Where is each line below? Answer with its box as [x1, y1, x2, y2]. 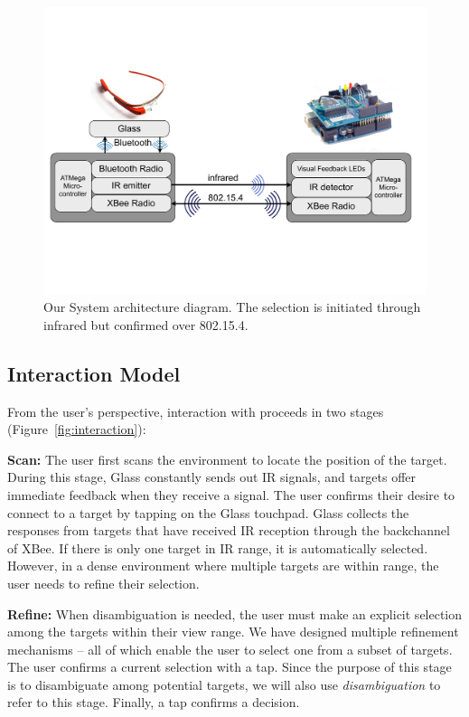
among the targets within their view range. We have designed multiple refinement [7, 622, 459, 641]
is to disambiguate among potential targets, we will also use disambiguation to [7, 675, 441, 693]
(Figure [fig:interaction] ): [7, 420, 146, 439]
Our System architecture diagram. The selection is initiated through [43, 297, 421, 316]
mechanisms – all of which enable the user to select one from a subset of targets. [7, 639, 453, 658]
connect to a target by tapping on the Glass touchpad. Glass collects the [7, 503, 409, 522]
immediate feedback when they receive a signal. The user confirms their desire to [7, 485, 455, 504]
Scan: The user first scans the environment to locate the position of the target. [7, 449, 447, 468]
